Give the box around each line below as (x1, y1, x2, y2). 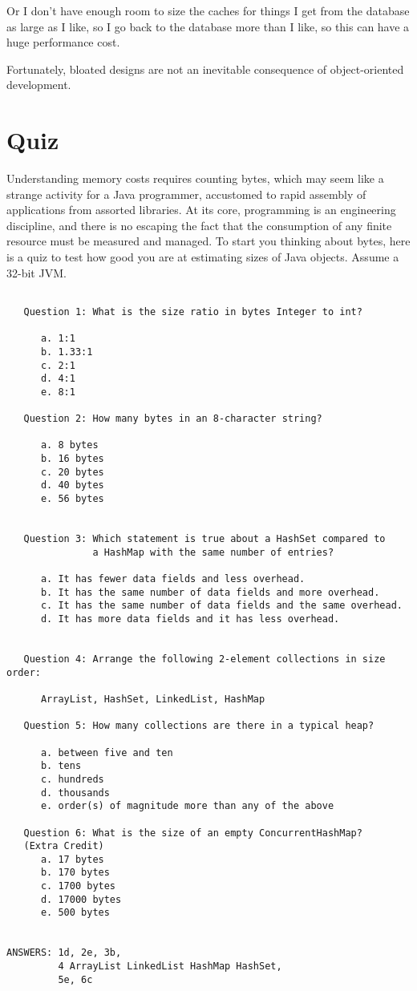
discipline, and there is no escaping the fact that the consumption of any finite (6, 216, 392, 233)
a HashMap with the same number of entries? (92, 546, 334, 558)
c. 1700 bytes (40, 880, 116, 892)
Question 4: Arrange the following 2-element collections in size (23, 653, 386, 665)
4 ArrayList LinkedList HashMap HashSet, (58, 961, 282, 973)
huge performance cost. (6, 34, 120, 51)
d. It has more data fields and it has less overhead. (40, 613, 340, 625)
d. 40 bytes (40, 479, 104, 491)
